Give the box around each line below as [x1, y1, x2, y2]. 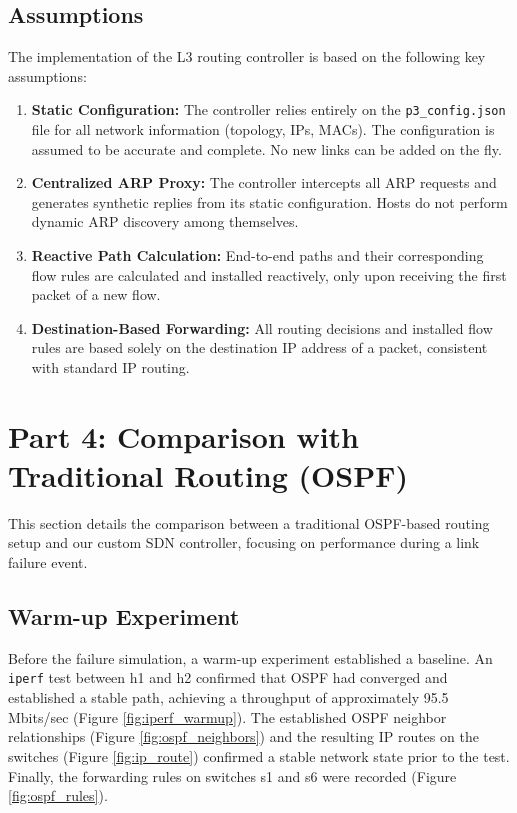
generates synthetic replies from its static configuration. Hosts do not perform [31, 191, 508, 212]
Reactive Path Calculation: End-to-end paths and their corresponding [31, 245, 484, 266]
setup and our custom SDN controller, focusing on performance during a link [8, 532, 480, 553]
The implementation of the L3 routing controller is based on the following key [8, 46, 486, 67]
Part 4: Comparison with [8, 415, 360, 456]
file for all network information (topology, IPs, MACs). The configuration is [31, 119, 495, 140]
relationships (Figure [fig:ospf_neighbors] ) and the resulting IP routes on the [8, 726, 479, 747]
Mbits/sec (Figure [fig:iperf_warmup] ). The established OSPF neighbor [8, 706, 447, 727]
